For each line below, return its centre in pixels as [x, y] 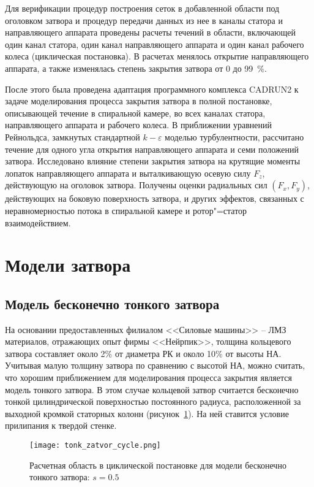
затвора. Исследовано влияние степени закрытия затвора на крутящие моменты [153, 161]
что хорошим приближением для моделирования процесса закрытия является [148, 378]
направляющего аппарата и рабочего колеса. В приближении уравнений [138, 125]
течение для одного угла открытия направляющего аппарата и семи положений [152, 149]
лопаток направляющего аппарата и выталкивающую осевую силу [128, 173]
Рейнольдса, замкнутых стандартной [73, 136]
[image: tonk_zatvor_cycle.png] [95, 446]
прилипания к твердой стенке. [61, 425]
